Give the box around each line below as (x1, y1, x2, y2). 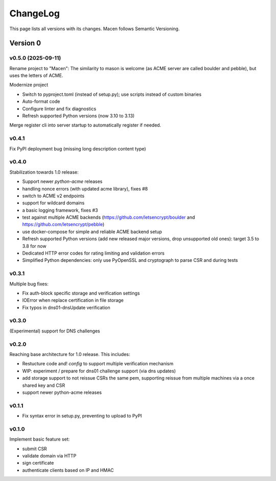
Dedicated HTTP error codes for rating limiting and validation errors (22, 250, 165, 256)
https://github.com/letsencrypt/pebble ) (22, 221, 105, 227)
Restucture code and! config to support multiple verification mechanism (22, 361, 174, 367)
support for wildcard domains (22, 200, 85, 206)
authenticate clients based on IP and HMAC (22, 467, 114, 473)
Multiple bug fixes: (9, 281, 49, 287)
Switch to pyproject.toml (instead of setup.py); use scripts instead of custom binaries (22, 91, 202, 97)
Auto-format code (22, 98, 60, 104)
